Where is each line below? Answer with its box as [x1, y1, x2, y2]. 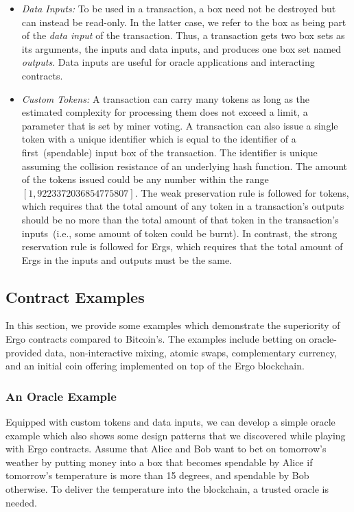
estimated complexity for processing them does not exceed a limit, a [21, 105, 308, 119]
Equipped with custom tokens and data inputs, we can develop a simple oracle [5, 415, 335, 429]
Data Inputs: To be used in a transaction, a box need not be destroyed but [21, 1, 336, 15]
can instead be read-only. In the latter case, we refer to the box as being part [21, 14, 346, 29]
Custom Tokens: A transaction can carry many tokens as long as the [21, 91, 310, 106]
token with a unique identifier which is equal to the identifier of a [21, 132, 296, 146]
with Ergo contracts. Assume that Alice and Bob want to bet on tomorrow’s [5, 441, 327, 456]
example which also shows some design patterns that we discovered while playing [5, 428, 346, 442]
